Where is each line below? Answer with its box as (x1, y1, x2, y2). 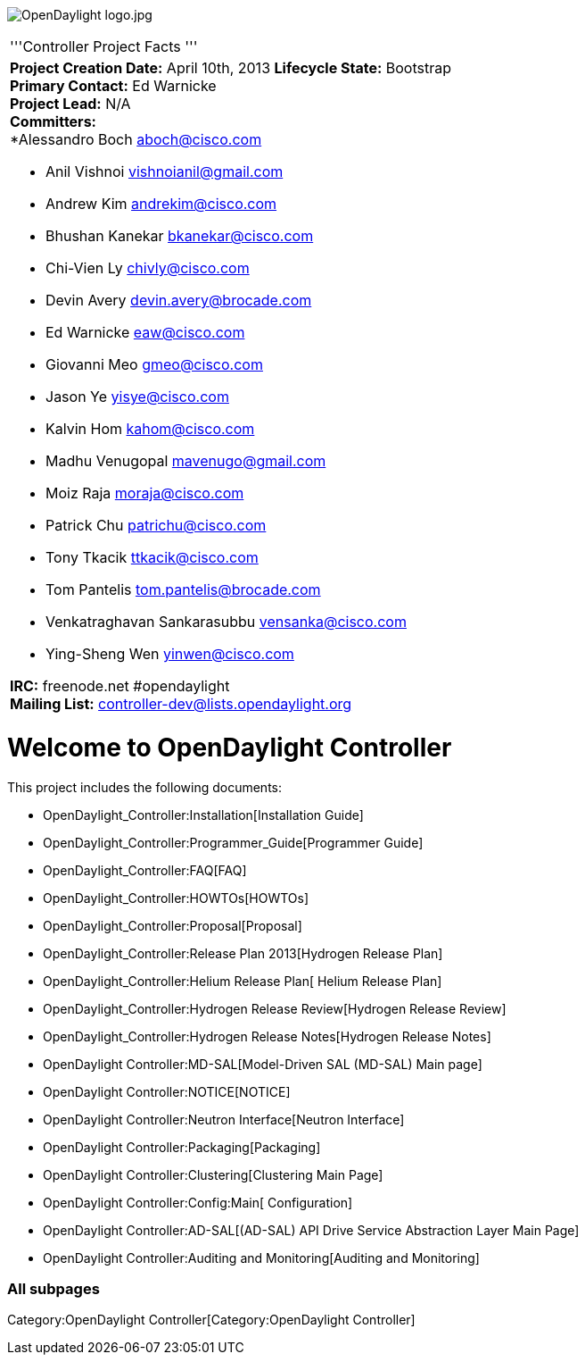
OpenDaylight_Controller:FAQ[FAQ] (43, 862, 247, 878)
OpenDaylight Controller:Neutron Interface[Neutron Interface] (43, 1111, 405, 1127)
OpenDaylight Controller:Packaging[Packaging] (43, 1139, 321, 1155)
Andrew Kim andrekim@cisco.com (45, 195, 277, 213)
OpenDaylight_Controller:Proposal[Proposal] (43, 917, 302, 933)
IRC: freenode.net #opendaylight (10, 677, 230, 695)
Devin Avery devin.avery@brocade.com (45, 291, 312, 309)
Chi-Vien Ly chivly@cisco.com (45, 259, 250, 277)
